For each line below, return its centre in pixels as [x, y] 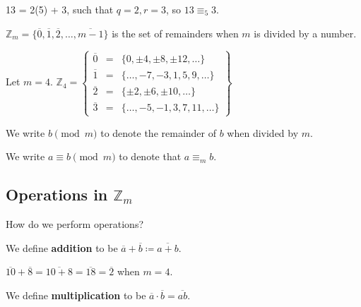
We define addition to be [62, 247]
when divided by [263, 132]
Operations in [57, 194]
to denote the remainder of [158, 132]
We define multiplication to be [76, 295]
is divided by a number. [305, 33]
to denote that [150, 156]
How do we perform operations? [75, 224]
